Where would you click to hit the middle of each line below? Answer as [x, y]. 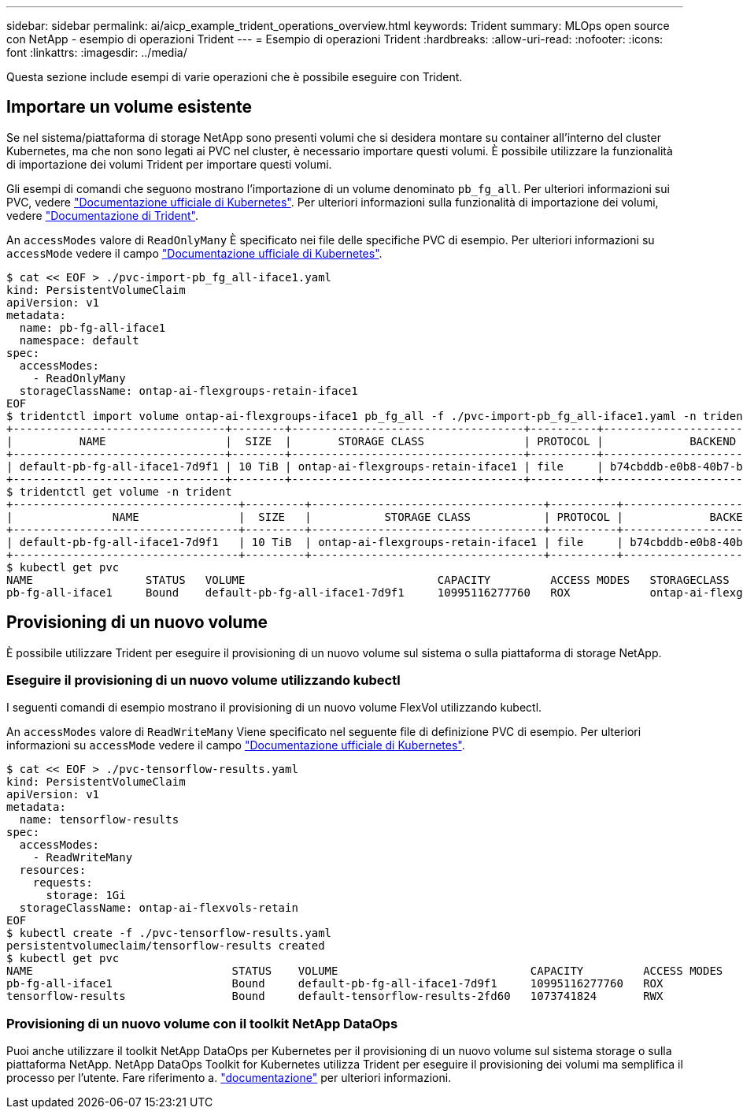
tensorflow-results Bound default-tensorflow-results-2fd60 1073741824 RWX [335, 996]
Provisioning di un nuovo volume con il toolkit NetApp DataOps [202, 1023]
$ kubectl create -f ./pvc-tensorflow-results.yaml [169, 933]
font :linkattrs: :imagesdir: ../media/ [97, 52]
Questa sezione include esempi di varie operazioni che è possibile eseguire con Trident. [235, 77]
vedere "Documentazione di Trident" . [102, 215]
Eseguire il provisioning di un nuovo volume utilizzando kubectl [203, 680]
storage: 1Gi [86, 896]
